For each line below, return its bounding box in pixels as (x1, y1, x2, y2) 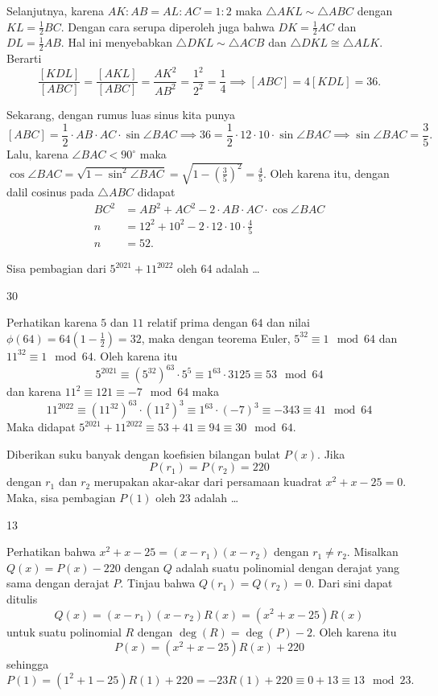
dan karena (6, 383, 62, 400)
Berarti (6, 50, 42, 67)
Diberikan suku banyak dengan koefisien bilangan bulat (6, 445, 280, 462)
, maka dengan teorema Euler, (141, 329, 291, 346)
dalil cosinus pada (6, 183, 94, 200)
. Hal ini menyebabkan (60, 34, 172, 51)
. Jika (317, 445, 345, 462)
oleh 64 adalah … (177, 260, 260, 277)
